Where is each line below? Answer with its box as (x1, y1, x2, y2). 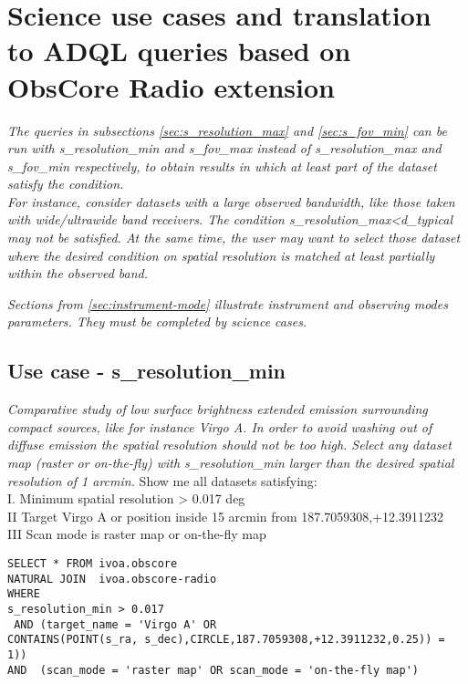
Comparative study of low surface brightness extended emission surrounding (7, 399, 428, 419)
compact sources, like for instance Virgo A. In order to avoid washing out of (7, 417, 432, 436)
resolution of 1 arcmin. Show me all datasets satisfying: (7, 471, 317, 490)
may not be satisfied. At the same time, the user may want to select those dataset (7, 228, 461, 247)
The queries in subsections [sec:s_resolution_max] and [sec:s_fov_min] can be (7, 120, 447, 140)
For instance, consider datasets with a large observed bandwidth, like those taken (7, 192, 455, 211)
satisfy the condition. (7, 174, 124, 193)
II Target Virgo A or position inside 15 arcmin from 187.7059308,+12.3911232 (7, 506, 443, 525)
